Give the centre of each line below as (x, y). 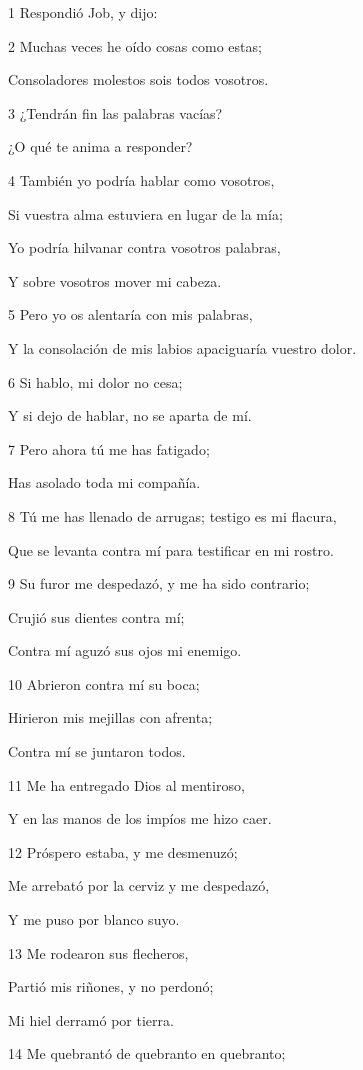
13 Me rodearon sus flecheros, (98, 952)
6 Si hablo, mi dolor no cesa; (95, 381)
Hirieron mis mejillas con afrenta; (110, 717)
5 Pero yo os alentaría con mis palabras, (130, 314)
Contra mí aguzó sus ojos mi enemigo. (125, 650)
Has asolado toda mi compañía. (104, 482)
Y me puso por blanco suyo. (94, 919)
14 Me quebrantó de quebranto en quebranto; (147, 1053)
